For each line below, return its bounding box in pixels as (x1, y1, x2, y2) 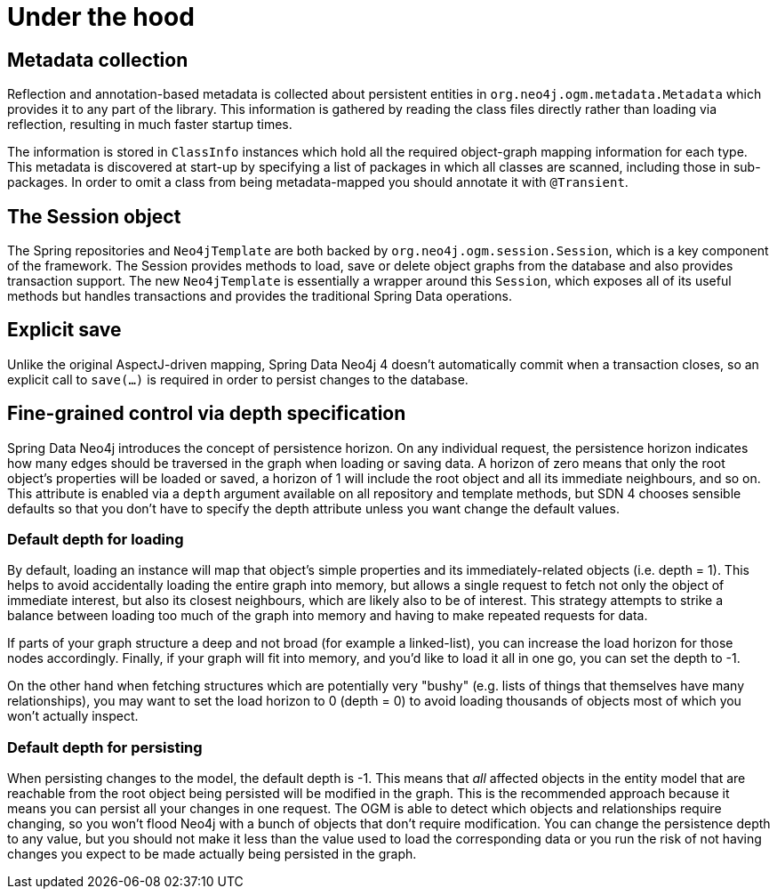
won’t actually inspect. (7, 708, 139, 724)
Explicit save (7, 319, 122, 342)
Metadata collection (7, 48, 188, 71)
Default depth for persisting (7, 738, 203, 756)
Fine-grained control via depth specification (7, 402, 406, 425)
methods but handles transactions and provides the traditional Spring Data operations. (7, 288, 513, 304)
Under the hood (7, 2, 195, 32)
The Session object (7, 205, 181, 228)
